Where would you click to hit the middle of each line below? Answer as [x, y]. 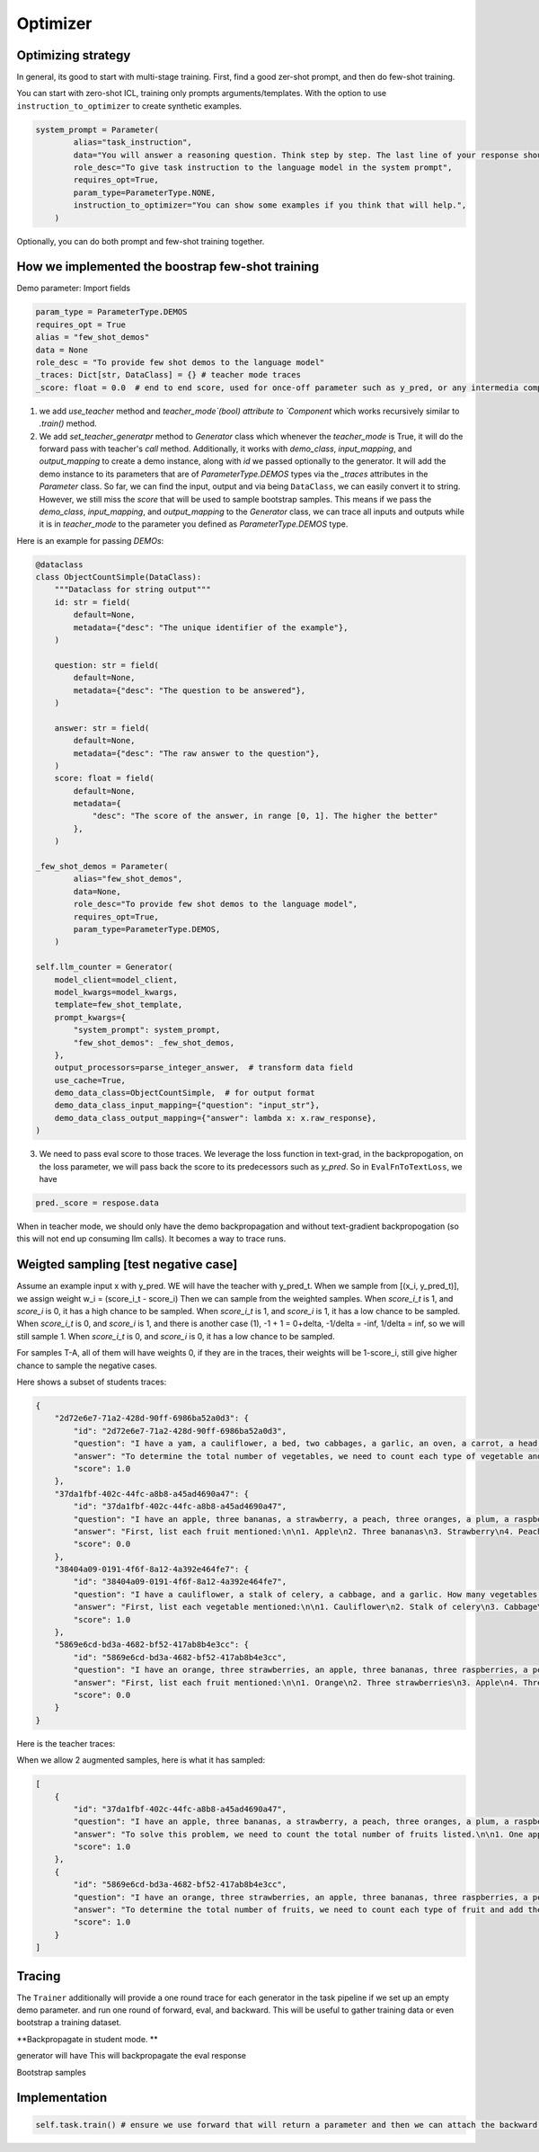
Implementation [62, 2098]
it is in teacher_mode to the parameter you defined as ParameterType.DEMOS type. [194, 524]
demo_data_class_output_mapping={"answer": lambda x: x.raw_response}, [216, 1118]
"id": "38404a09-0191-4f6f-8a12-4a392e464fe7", [180, 1582]
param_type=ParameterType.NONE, [144, 192]
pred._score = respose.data [97, 1203]
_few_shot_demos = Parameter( [102, 867]
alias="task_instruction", [133, 142]
